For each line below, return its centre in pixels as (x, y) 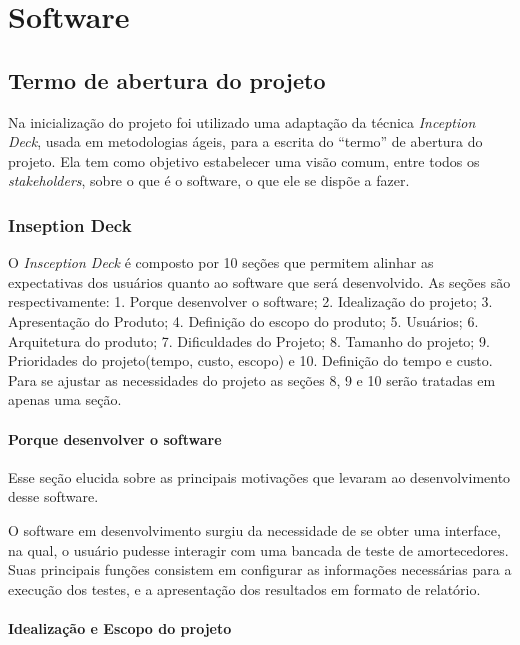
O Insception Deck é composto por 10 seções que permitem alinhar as (221, 262)
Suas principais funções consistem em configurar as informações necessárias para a (260, 569)
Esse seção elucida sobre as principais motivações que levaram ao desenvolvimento (259, 476)
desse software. (53, 496)
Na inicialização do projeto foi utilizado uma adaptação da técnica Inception (242, 121)
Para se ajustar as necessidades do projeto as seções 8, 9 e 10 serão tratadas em (252, 379)
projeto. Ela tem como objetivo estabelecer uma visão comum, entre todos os (244, 160)
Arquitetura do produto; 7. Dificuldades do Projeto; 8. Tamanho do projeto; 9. (249, 340)
